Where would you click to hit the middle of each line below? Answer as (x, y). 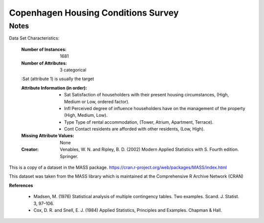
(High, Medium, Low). (86, 115)
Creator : (30, 150)
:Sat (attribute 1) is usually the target (58, 79)
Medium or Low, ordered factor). (97, 101)
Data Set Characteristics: (34, 38)
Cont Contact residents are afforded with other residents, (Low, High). (134, 129)
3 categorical (73, 70)
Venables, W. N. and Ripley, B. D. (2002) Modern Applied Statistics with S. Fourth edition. (149, 150)
